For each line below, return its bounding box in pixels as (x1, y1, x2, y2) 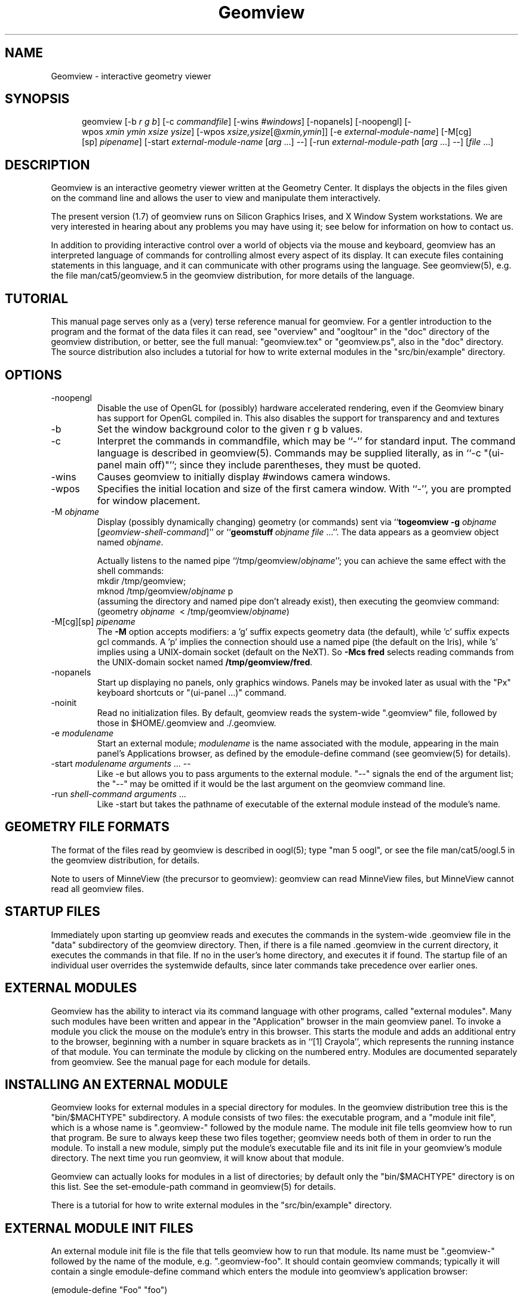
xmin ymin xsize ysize (105, 126, 192, 137)
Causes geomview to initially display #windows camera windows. (97, 470, 390, 483)
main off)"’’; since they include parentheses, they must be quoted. (124, 458, 421, 471)
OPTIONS (5, 367, 62, 382)
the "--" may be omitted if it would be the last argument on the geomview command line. (97, 778, 445, 789)
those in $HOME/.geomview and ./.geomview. (97, 717, 276, 728)
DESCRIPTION (5, 157, 90, 172)
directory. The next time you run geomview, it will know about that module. (51, 1153, 344, 1164)
